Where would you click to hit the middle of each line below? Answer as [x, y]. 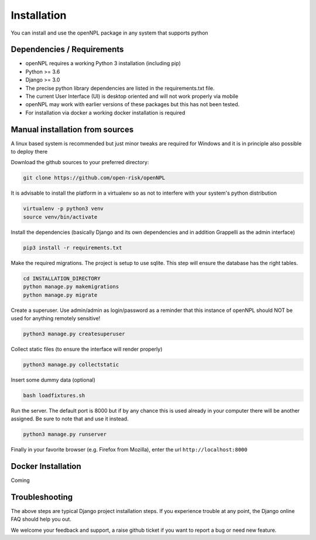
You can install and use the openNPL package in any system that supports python [109, 33]
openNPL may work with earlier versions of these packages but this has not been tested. [133, 104]
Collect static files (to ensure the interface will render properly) [87, 349]
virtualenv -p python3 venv [63, 209]
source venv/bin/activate [60, 217]
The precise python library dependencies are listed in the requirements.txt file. [120, 88]
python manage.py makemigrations [71, 287]
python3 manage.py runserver [65, 434]
